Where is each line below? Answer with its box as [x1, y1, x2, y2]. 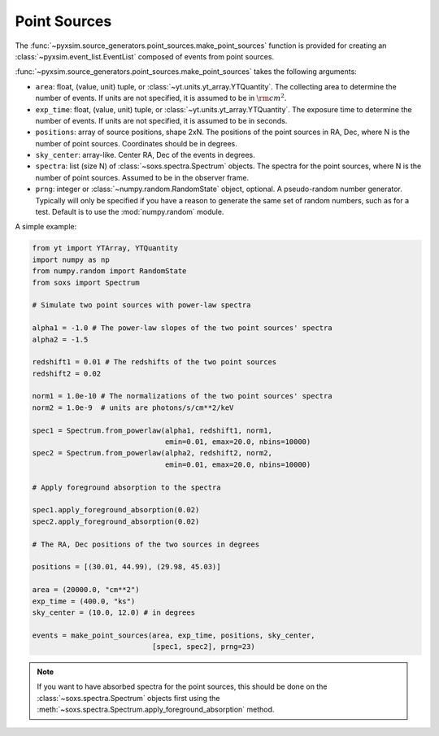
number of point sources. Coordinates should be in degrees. [35, 138, 237, 148]
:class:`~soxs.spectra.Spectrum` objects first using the [37, 693, 220, 703]
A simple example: [15, 222, 77, 232]
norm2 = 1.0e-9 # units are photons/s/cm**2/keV [32, 403, 234, 412]
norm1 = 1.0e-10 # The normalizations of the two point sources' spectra [32, 391, 333, 401]
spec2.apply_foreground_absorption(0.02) [32, 516, 200, 526]
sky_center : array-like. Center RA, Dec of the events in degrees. [35, 150, 255, 160]
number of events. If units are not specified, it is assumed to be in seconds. [35, 115, 288, 125]
